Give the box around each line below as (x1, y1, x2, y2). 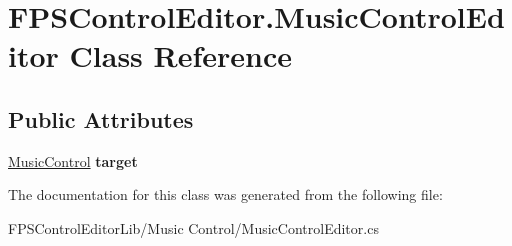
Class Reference (69, 35, 293, 76)
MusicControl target (8, 150, 138, 171)
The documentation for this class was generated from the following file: (8, 184, 443, 205)
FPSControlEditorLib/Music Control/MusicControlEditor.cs (8, 217, 379, 238)
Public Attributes (8, 103, 194, 134)
